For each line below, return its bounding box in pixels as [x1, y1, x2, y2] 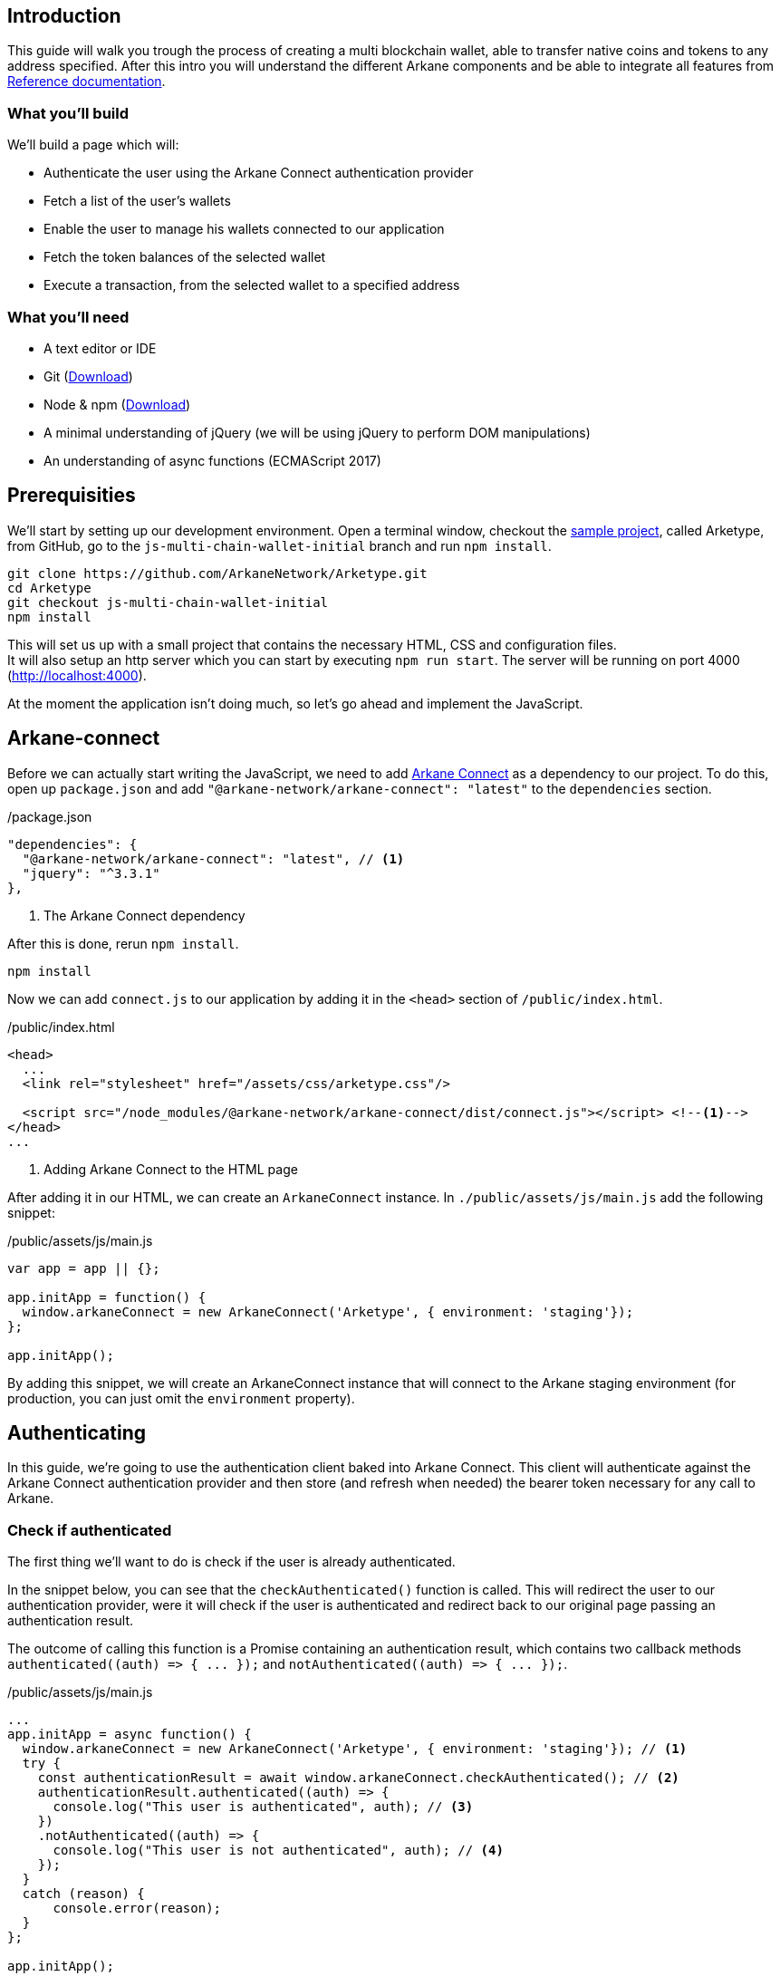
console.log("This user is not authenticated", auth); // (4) [53, 1843, 504, 1858]
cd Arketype [7, 580, 91, 595]
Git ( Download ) [43, 368, 133, 384]
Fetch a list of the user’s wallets [43, 193, 231, 209]
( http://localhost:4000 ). [7, 667, 147, 683]
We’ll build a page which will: [7, 137, 179, 153]
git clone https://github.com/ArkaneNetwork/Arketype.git [7, 565, 428, 581]
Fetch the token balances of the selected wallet [43, 249, 326, 265]
